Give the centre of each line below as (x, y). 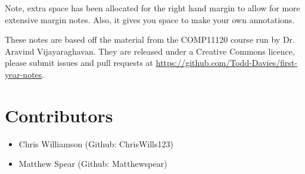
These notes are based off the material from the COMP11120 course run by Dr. (150, 39)
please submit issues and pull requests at (79, 63)
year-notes (24, 74)
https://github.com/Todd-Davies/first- (227, 63)
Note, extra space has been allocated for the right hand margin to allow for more (152, 8)
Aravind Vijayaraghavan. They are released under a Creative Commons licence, (150, 51)
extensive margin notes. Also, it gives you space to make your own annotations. (150, 19)
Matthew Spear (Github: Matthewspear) (93, 164)
